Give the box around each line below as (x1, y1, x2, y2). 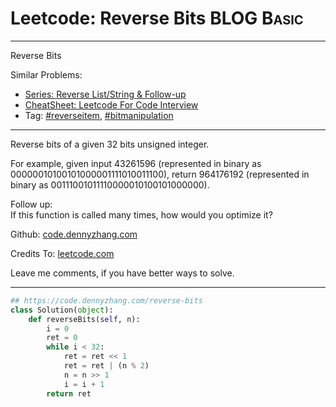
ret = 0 (46, 333, 78, 343)
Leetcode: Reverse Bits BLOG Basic (10, 7, 304, 30)
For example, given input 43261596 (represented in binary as (10, 157, 262, 169)
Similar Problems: (10, 68, 83, 81)
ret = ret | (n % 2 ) (63, 361, 150, 371)
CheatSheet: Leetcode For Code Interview (24, 98, 199, 111)
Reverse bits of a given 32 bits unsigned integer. (10, 138, 210, 150)
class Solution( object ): (10, 305, 114, 315)
